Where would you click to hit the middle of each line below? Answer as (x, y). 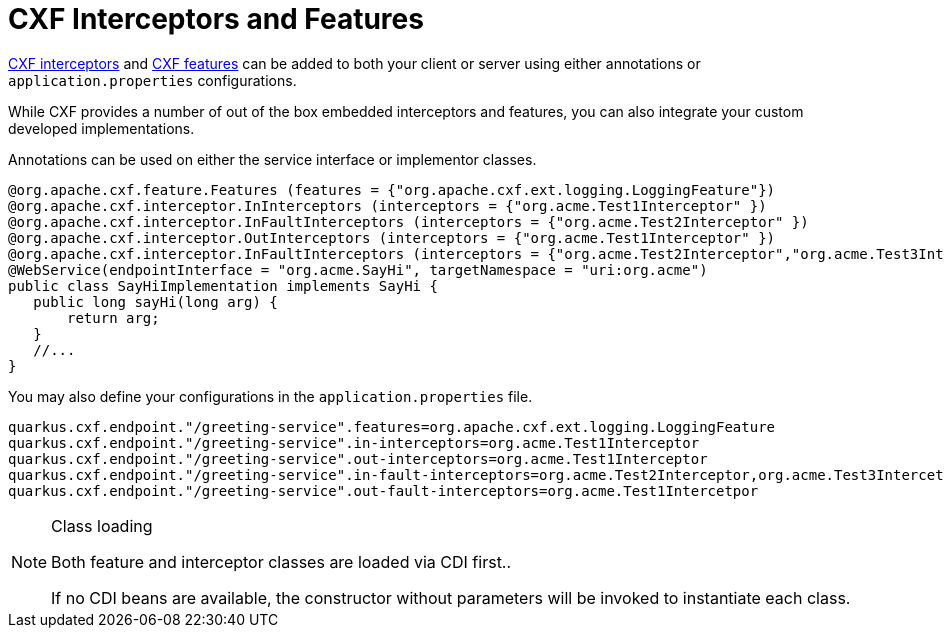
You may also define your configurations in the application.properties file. (270, 396)
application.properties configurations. (152, 80)
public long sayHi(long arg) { (155, 301)
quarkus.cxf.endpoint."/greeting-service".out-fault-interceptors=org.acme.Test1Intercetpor (383, 490)
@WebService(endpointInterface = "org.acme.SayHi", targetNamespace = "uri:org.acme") (358, 269)
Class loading (102, 525)
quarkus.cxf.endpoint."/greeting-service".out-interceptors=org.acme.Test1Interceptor (358, 458)
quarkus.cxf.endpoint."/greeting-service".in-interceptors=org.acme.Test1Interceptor (354, 442)
